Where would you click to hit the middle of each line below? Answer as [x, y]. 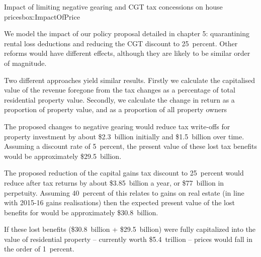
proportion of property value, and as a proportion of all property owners [116, 109]
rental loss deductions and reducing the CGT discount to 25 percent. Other [121, 43]
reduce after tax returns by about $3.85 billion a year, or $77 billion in [114, 182]
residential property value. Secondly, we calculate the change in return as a [119, 99]
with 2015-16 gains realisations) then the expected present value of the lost [119, 202]
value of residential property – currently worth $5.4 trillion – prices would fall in [128, 239]
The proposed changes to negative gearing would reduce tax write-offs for [117, 126]
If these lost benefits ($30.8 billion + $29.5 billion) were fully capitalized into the [130, 229]
